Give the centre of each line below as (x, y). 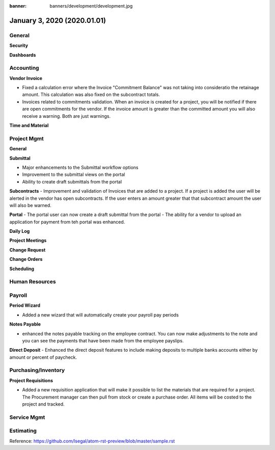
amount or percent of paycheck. (43, 357)
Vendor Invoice (26, 78)
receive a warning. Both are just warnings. (66, 116)
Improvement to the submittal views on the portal (74, 175)
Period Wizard (25, 305)
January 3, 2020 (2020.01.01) (58, 20)
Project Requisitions (31, 380)
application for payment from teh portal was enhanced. (67, 222)
